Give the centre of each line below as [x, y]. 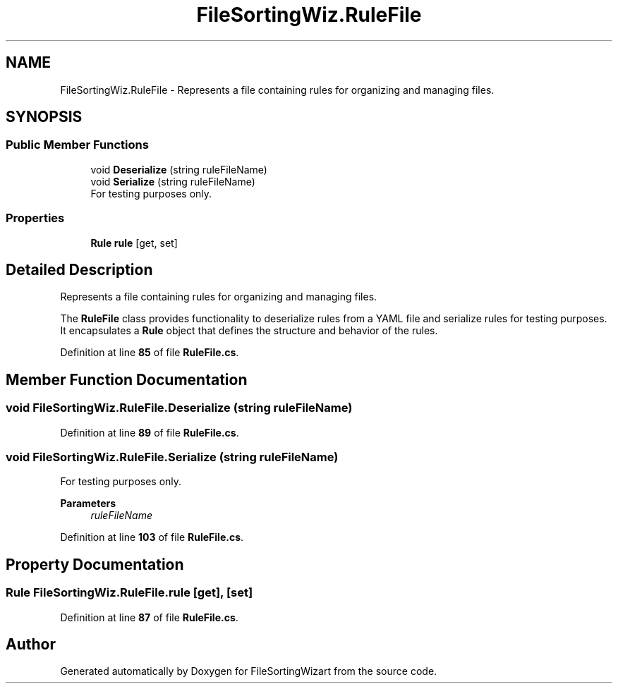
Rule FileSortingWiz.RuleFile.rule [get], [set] [129, 593]
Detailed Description [79, 269]
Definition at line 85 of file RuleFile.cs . [150, 353]
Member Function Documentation [127, 379]
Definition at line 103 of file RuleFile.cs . [152, 537]
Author [31, 645]
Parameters [88, 504]
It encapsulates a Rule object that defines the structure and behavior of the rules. [249, 331]
